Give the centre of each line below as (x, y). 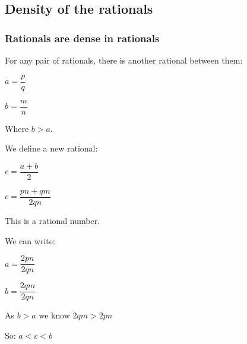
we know (54, 315)
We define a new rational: (51, 148)
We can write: (30, 240)
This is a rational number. (53, 221)
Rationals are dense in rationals (82, 38)
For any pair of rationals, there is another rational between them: (124, 60)
